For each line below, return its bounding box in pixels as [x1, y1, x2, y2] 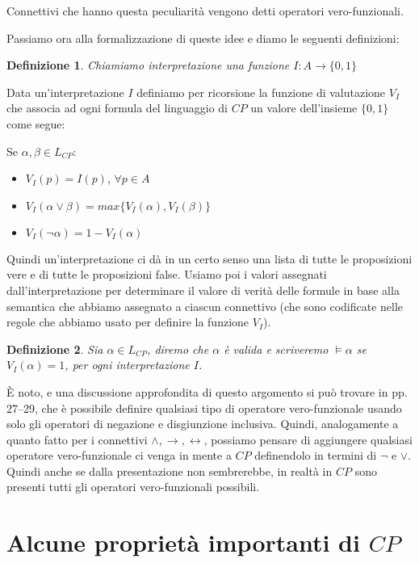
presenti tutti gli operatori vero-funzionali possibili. [6, 478, 260, 495]
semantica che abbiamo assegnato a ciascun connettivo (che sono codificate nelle [6, 297, 404, 314]
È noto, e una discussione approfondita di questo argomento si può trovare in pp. [6, 383, 408, 400]
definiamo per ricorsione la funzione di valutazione [136, 83, 386, 100]
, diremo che [147, 340, 209, 357]
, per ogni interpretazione [65, 356, 190, 373]
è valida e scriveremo [224, 340, 329, 357]
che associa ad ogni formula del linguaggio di [6, 99, 228, 116]
